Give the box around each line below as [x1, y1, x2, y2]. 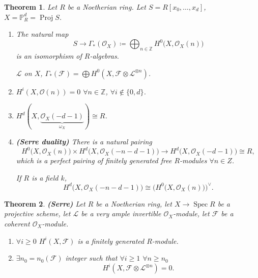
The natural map [16, 29, 69, 39]
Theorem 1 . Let [4, 2, 58, 12]
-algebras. [90, 50, 119, 61]
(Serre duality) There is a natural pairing [16, 136, 152, 147]
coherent [4, 218, 30, 229]
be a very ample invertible [81, 208, 161, 219]
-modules [180, 155, 207, 166]
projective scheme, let [4, 208, 71, 219]
